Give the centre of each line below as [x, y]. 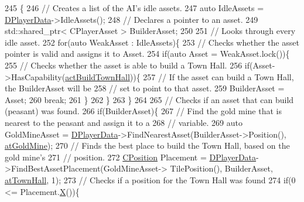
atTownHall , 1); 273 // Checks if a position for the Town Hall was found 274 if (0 [150, 179]
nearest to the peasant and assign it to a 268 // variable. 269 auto [124, 122]
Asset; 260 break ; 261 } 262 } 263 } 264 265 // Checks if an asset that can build [149, 99]
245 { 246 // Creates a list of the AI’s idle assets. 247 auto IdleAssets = [134, 8]
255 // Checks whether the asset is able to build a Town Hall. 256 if [127, 65]
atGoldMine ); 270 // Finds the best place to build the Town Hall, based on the [147, 145]
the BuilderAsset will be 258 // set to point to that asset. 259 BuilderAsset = [145, 88]
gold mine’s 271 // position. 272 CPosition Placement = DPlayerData [131, 157]
